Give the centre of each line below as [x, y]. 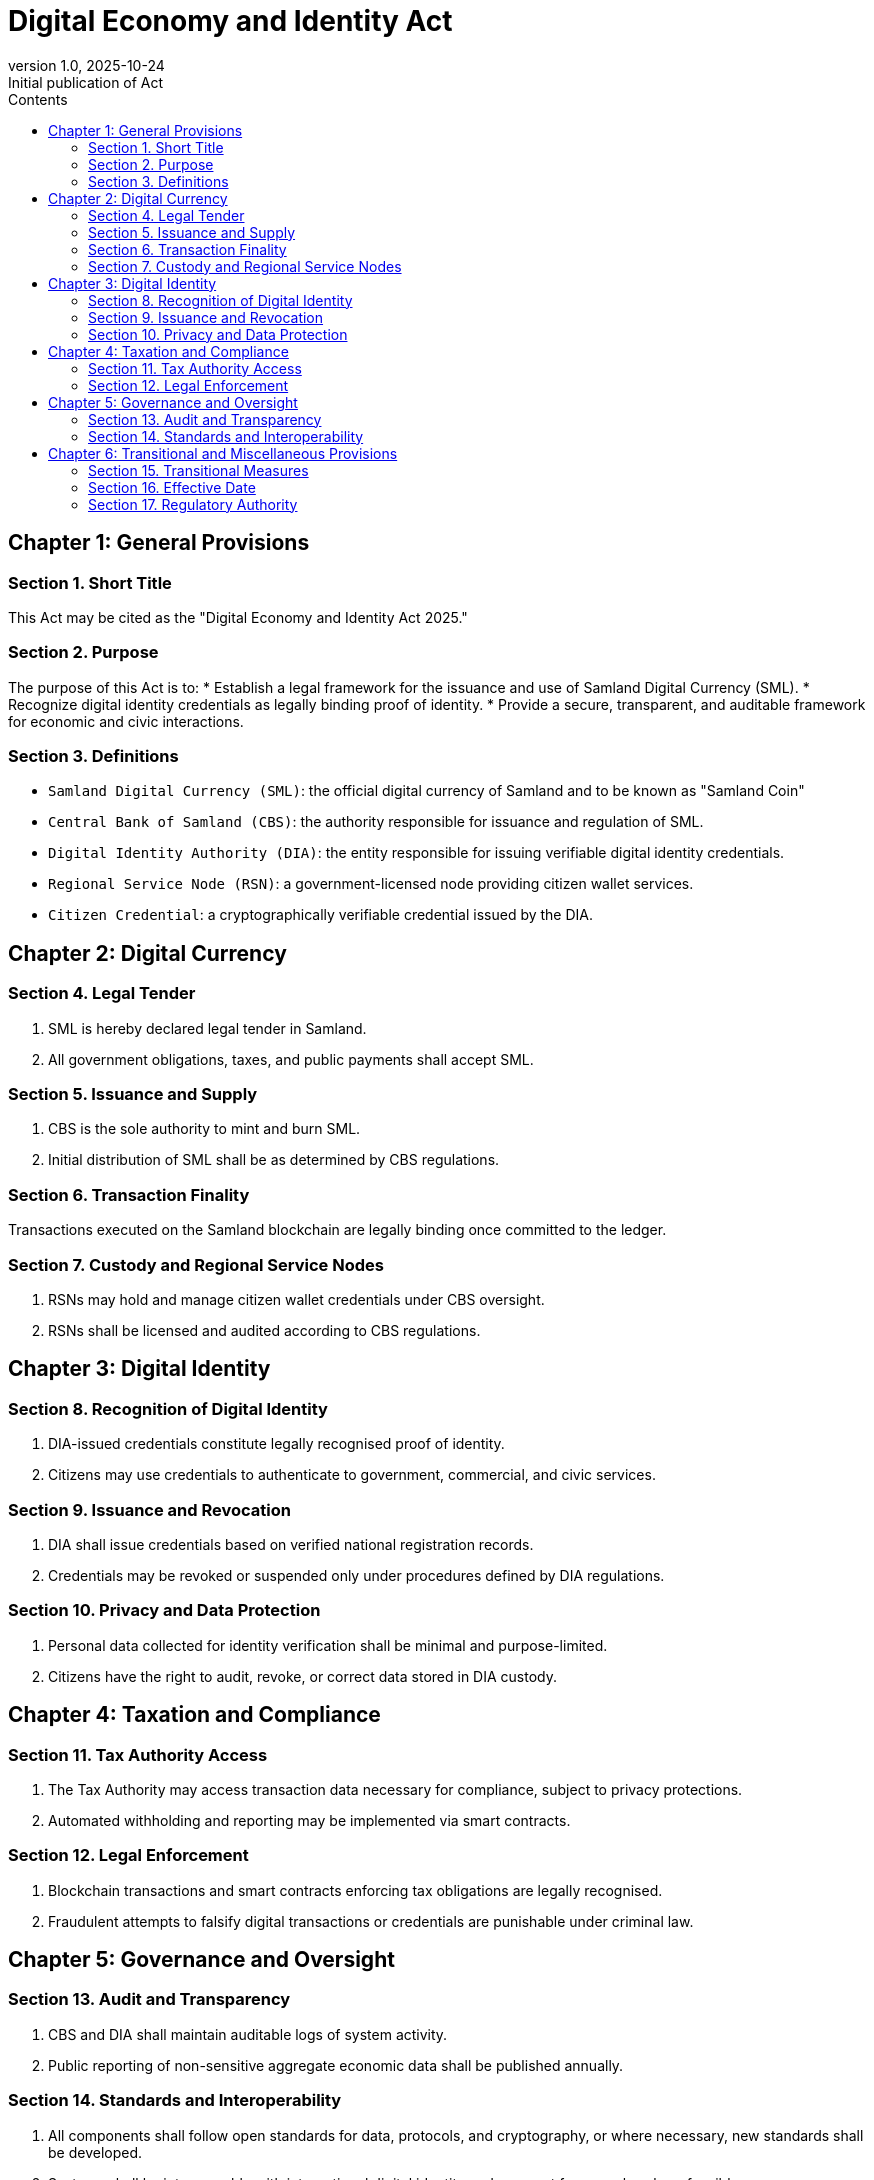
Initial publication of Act [86, 82]
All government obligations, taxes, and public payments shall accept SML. [291, 1059]
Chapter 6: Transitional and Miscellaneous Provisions [223, 453]
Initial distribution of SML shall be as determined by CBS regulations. [274, 1160]
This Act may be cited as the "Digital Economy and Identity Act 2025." [238, 617]
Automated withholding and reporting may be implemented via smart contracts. [309, 1820]
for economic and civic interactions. [126, 721]
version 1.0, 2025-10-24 [86, 65]
